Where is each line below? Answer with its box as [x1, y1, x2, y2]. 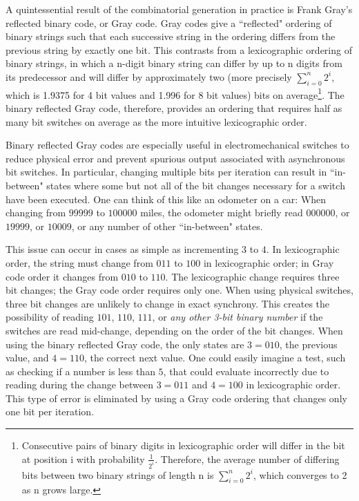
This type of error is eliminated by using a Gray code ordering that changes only [6, 390, 347, 405]
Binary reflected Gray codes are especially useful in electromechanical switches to [6, 138, 349, 152]
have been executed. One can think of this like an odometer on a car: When [6, 191, 327, 206]
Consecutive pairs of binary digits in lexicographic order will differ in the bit [21, 438, 345, 453]
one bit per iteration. [6, 404, 95, 419]
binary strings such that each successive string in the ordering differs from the [6, 29, 336, 44]
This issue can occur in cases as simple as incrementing [6, 242, 239, 256]
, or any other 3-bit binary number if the [152, 310, 323, 324]
